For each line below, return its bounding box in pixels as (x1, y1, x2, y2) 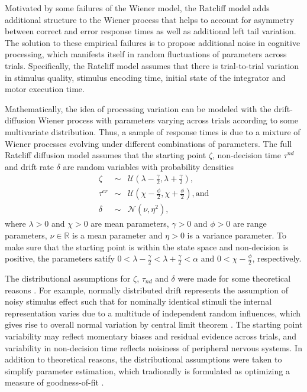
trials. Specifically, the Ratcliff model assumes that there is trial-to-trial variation (5, 59, 299, 71)
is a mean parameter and (72, 229, 163, 241)
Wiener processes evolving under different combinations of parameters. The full (5, 137, 292, 149)
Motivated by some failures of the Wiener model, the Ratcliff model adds (5, 2, 270, 14)
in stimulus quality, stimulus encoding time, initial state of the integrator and (5, 71, 286, 83)
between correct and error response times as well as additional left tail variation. (5, 25, 296, 37)
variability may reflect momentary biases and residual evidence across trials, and (5, 329, 297, 342)
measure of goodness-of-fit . (5, 376, 104, 388)
